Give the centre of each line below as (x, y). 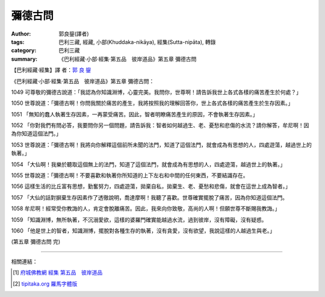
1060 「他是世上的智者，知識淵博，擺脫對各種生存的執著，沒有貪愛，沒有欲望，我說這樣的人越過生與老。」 (143, 230)
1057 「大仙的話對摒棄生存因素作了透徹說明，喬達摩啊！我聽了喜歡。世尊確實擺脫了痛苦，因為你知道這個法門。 (150, 197)
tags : (18, 42)
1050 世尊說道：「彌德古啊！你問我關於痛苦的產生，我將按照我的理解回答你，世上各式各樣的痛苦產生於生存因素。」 (152, 103)
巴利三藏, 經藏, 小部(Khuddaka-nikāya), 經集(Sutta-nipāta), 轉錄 (137, 42)
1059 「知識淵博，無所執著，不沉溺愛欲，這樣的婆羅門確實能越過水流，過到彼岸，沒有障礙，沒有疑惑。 (139, 219)
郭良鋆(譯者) (74, 34)
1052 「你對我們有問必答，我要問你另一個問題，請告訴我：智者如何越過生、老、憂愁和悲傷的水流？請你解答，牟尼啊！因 (160, 125)
